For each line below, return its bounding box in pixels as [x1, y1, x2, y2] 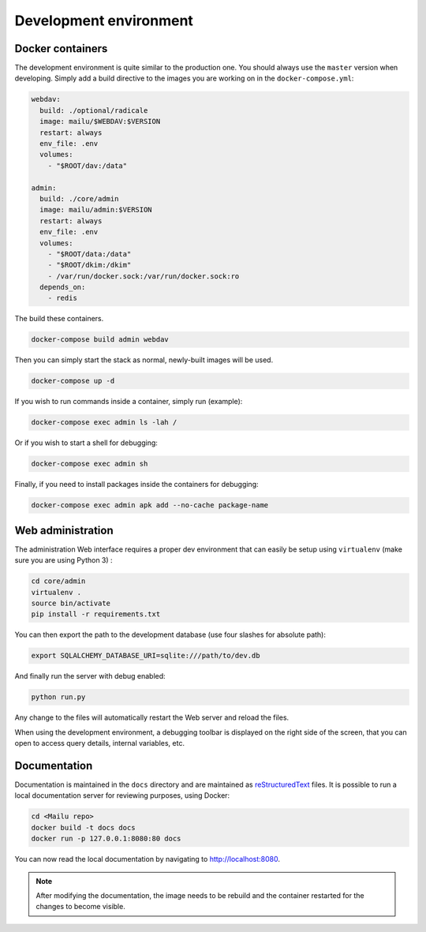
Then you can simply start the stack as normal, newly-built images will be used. [14, 355, 274, 365]
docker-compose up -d [31, 376, 115, 386]
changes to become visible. [35, 902, 125, 911]
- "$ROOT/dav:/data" [47, 161, 128, 170]
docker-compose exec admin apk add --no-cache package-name [31, 501, 269, 510]
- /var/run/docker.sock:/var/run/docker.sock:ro [47, 271, 240, 280]
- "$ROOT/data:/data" [47, 249, 132, 258]
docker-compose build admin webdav [31, 335, 169, 344]
